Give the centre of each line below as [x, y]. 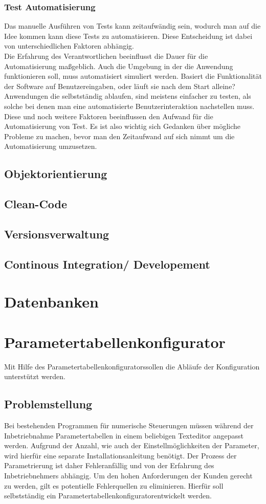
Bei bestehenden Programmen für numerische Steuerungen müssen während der [129, 425]
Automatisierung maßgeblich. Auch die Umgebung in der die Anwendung [119, 66]
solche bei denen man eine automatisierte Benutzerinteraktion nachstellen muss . [129, 106]
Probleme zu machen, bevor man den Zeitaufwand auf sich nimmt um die [119, 136]
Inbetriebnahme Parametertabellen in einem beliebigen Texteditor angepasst [124, 435]
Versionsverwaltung [57, 234]
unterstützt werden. [35, 376]
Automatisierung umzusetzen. [51, 146]
